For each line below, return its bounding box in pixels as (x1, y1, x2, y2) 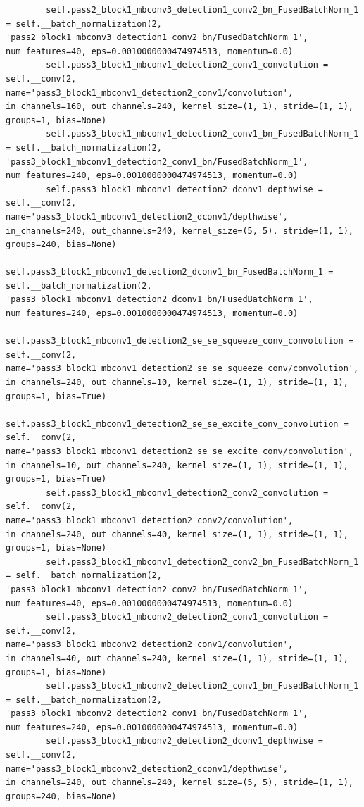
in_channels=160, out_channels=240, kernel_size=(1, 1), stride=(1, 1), (6, 101, 353, 112)
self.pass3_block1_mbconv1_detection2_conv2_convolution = (46, 487, 329, 498)
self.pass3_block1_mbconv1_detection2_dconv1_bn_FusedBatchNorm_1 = (6, 267, 334, 277)
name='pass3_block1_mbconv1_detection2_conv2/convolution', (6, 515, 294, 525)
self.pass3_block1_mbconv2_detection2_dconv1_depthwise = (46, 736, 324, 746)
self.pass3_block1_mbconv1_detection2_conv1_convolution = (46, 60, 329, 70)
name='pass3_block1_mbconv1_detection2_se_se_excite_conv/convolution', (6, 446, 353, 456)
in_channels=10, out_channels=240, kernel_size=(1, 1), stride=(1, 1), (6, 460, 349, 470)
